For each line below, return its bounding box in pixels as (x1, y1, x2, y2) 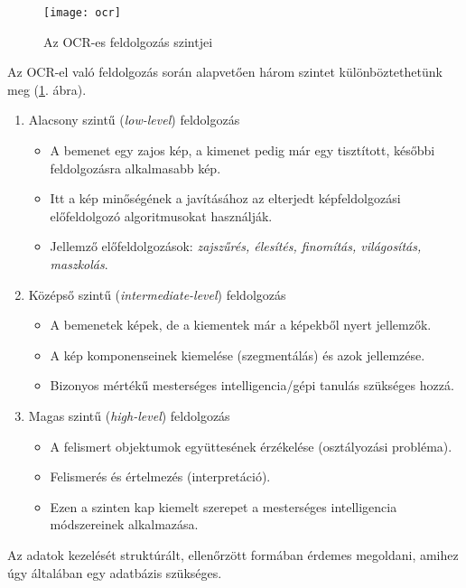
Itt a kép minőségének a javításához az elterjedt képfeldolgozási (50, 189, 401, 208)
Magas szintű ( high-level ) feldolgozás (28, 406, 230, 425)
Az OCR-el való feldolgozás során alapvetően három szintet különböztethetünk (7, 62, 443, 81)
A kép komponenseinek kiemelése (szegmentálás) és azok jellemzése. (50, 345, 425, 364)
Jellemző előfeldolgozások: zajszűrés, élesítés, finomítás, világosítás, (50, 237, 422, 256)
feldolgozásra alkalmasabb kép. (50, 158, 221, 177)
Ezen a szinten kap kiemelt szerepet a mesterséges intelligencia (50, 497, 397, 516)
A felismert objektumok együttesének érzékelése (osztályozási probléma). (50, 436, 452, 455)
